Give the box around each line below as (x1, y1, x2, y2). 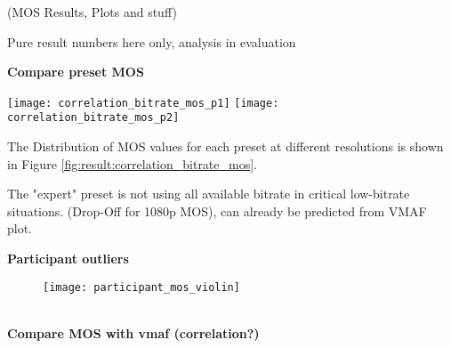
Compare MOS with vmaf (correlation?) (7, 323, 260, 342)
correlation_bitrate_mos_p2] (7, 111, 180, 125)
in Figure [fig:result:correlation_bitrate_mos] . (7, 154, 258, 173)
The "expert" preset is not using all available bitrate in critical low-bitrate (7, 184, 410, 203)
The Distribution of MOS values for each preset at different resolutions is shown (7, 137, 444, 156)
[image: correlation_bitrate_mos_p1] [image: (7, 96, 279, 109)
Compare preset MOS (7, 62, 144, 81)
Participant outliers (7, 249, 129, 268)
